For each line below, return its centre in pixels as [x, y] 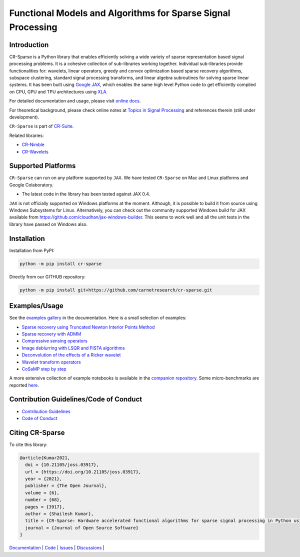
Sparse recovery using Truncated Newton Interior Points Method [88, 327]
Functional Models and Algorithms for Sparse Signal [120, 13]
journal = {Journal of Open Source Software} [82, 528]
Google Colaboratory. [31, 184]
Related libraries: [27, 135]
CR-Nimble [33, 144]
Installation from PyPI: [32, 250]
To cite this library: [28, 444]
